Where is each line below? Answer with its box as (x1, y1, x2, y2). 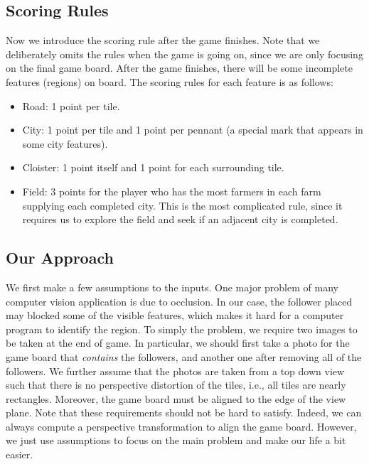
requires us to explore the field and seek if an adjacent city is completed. (22, 212, 338, 227)
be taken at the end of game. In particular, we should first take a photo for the (6, 335, 350, 350)
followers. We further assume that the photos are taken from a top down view (6, 363, 345, 378)
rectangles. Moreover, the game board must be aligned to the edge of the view (6, 391, 346, 406)
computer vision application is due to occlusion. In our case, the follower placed (6, 293, 353, 308)
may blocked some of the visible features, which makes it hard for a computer (6, 308, 344, 323)
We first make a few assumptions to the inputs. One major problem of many (6, 279, 338, 294)
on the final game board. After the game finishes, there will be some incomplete (6, 60, 353, 75)
